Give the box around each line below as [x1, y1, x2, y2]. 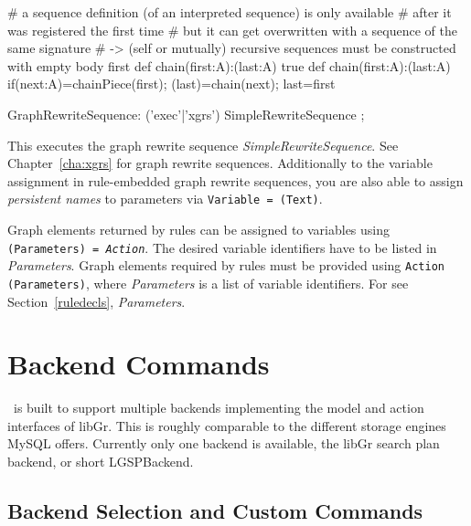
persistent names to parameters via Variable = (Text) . [7, 189, 323, 208]
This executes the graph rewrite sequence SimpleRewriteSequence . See [7, 135, 399, 154]
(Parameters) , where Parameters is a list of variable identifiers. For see [7, 273, 409, 292]
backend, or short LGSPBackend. [7, 452, 194, 471]
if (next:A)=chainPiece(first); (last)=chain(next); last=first [7, 74, 336, 93]
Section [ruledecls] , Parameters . [7, 291, 186, 310]
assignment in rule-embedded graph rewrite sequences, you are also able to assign [7, 171, 464, 190]
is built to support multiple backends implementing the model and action [13, 398, 424, 417]
